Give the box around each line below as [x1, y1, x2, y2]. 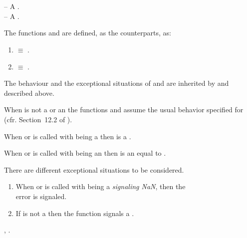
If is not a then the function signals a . [15, 208, 134, 218]
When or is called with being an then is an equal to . [4, 148, 166, 158]
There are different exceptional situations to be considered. [4, 164, 184, 175]
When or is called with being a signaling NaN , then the [15, 181, 186, 192]
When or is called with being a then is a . [4, 131, 131, 141]
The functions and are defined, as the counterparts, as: [4, 27, 171, 38]
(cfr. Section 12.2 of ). [4, 114, 72, 124]
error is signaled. [15, 191, 67, 201]
